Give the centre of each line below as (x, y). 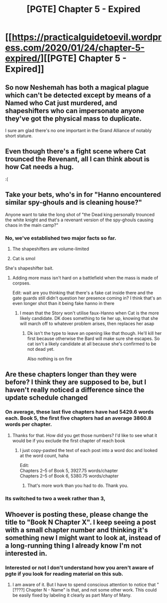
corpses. (21, 283)
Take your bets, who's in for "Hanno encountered (83, 195)
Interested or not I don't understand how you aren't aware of (80, 568)
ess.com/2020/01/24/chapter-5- (75, 48)
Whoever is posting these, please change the (77, 514)
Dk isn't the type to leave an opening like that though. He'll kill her (94, 333)
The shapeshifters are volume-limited (51, 249)
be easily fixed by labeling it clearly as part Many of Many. (72, 595)
